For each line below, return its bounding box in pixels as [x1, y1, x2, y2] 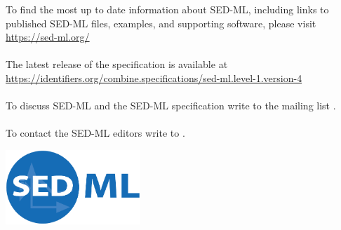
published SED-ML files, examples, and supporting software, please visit [6, 15, 316, 30]
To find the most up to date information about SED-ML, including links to [6, 2, 329, 16]
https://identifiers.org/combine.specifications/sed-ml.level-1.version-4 [6, 70, 302, 85]
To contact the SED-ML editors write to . [6, 126, 185, 140]
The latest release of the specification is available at [6, 57, 228, 72]
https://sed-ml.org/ [6, 29, 90, 44]
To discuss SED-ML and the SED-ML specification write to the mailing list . [6, 98, 336, 113]
